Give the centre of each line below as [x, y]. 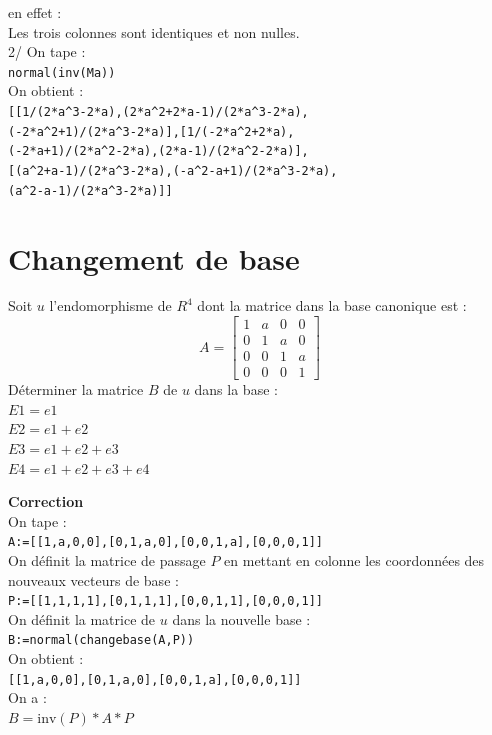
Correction [46, 501]
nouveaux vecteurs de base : [93, 579]
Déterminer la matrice [76, 389]
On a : [27, 697]
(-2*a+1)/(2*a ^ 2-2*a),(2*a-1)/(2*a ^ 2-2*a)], [158, 151]
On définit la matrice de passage [107, 559]
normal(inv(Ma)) [62, 72]
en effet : [35, 12]
